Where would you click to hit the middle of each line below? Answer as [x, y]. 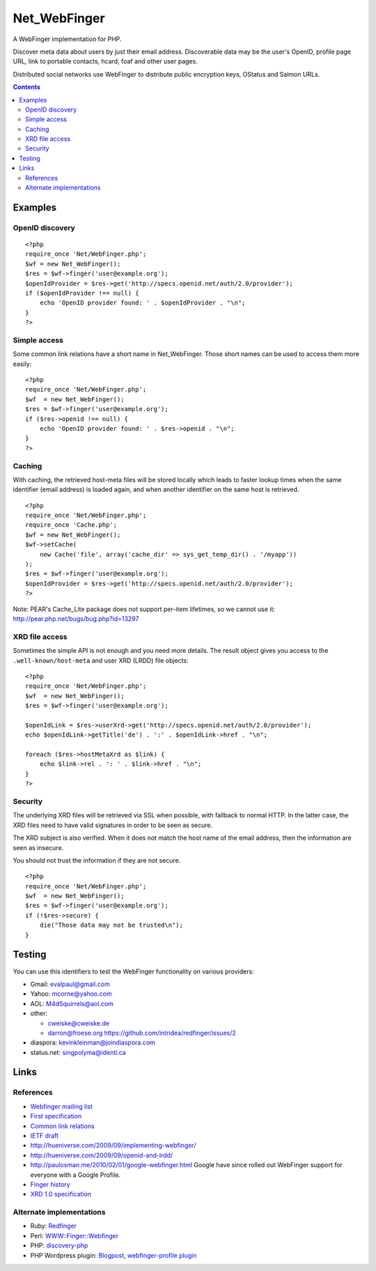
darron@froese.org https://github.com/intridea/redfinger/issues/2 [142, 1033]
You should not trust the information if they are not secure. [97, 860]
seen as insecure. [38, 847]
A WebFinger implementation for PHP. [67, 39]
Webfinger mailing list [62, 1106]
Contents [27, 87]
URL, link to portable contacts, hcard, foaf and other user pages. [105, 61]
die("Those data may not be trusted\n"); [111, 925]
